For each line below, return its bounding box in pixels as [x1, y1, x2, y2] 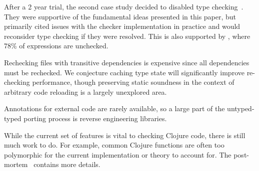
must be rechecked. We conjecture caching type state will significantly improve [4, 67, 244, 77]
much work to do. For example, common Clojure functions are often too [4, 140, 224, 150]
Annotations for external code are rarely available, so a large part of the [4, 103, 225, 114]
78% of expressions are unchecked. [4, 40, 108, 51]
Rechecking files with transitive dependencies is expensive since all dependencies [4, 57, 249, 67]
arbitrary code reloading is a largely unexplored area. [4, 86, 167, 97]
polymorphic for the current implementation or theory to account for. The [4, 149, 231, 160]
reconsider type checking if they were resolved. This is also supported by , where [4, 30, 250, 41]
